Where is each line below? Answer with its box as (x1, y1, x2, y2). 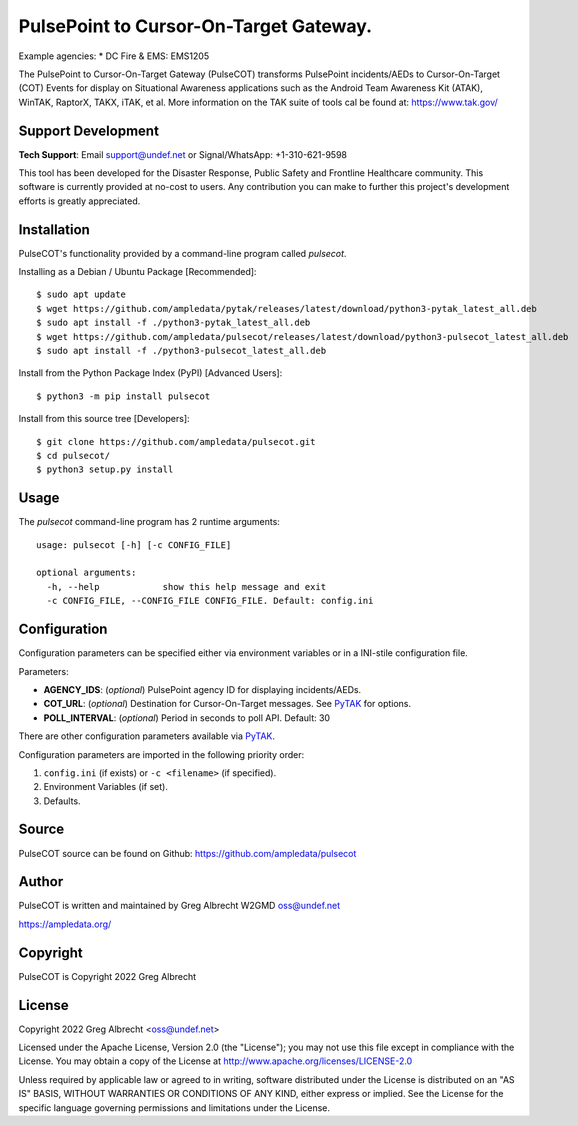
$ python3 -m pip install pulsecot (36, 390, 211, 402)
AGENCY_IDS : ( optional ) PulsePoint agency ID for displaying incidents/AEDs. (43, 683, 362, 695)
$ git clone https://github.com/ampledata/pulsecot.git (36, 436, 316, 447)
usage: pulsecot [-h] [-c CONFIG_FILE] (36, 539, 232, 550)
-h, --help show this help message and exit (46, 581, 327, 592)
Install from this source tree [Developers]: (18, 413, 190, 425)
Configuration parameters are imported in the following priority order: (18, 748, 305, 760)
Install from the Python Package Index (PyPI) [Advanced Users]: (18, 367, 283, 379)
